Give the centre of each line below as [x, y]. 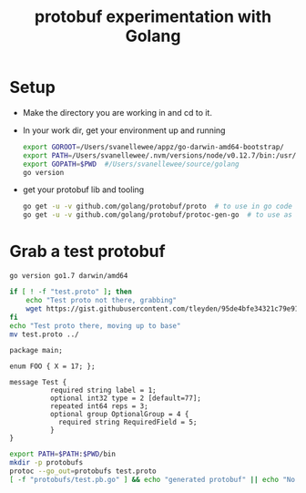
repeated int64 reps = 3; [99, 406]
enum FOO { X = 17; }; [52, 366]
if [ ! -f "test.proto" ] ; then [71, 292]
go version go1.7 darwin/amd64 [69, 276]
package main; [36, 351]
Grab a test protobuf [87, 252]
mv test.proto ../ [44, 334]
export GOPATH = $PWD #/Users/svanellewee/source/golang [131, 164]
